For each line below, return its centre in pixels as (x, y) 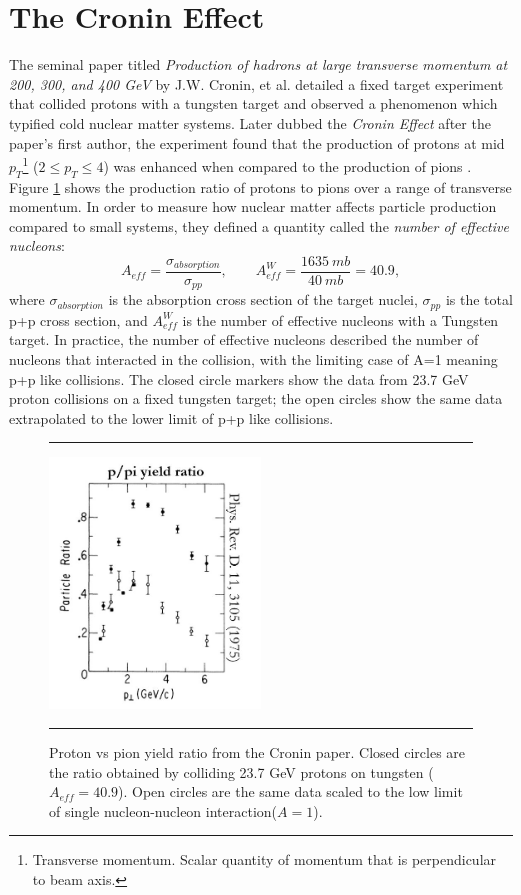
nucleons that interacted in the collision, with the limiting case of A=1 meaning (253, 359)
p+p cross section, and (78, 319)
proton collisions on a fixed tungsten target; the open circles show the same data (256, 398)
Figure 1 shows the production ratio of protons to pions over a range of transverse (260, 186)
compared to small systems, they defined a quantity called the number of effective (259, 225)
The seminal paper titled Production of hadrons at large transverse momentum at (258, 64)
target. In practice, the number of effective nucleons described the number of (244, 339)
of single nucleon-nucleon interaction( (163, 810)
